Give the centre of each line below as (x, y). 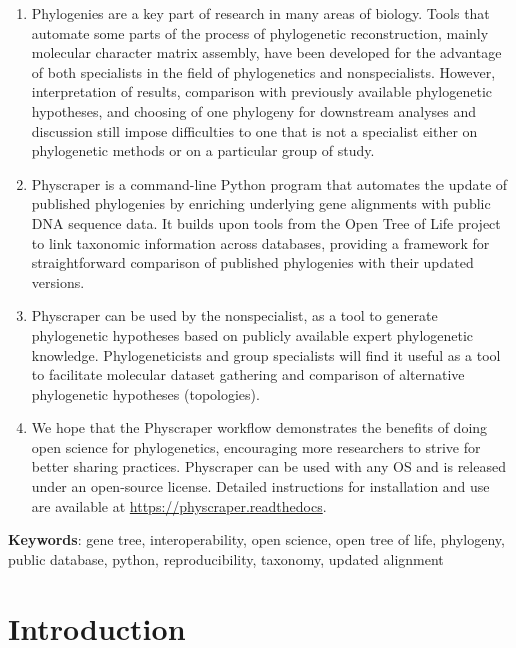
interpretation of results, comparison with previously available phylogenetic (262, 91)
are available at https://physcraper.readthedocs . (179, 505)
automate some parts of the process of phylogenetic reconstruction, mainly (260, 32)
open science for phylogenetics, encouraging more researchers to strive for (256, 446)
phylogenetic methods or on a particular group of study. (203, 150)
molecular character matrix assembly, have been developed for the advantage (266, 52)
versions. (58, 281)
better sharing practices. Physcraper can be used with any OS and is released (268, 466)
